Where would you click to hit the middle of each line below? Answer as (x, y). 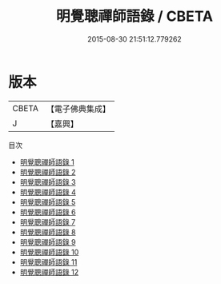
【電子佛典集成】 (78, 109)
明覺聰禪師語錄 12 (49, 272)
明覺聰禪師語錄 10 (49, 252)
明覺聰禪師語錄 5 (48, 202)
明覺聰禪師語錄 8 (48, 232)
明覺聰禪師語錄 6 (48, 212)
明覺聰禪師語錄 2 (48, 172)
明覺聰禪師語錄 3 (48, 182)
